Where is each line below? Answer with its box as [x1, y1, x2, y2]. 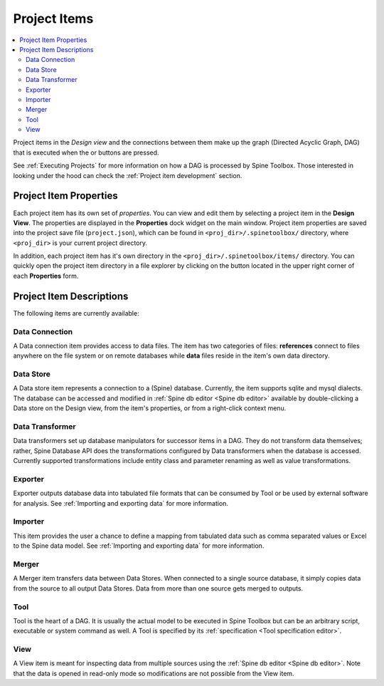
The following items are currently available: [13, 308, 139, 317]
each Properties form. [13, 271, 79, 280]
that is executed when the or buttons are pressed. [13, 148, 159, 157]
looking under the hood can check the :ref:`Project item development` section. [13, 171, 242, 180]
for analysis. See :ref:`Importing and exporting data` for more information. [13, 499, 229, 507]
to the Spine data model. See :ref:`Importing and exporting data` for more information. [13, 541, 265, 550]
